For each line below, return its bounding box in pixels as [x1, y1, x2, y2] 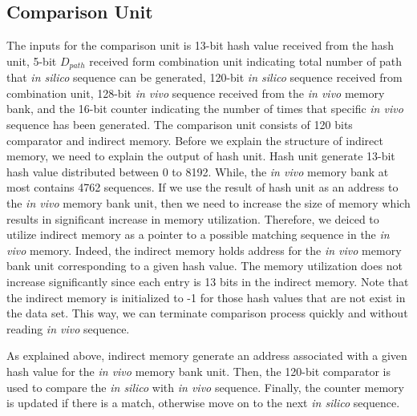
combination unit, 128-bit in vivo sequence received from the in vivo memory [6, 84, 385, 101]
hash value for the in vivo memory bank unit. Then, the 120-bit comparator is [6, 362, 391, 379]
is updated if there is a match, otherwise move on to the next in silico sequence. [6, 394, 400, 411]
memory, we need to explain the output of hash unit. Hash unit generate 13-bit [6, 147, 395, 164]
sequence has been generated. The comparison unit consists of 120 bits [6, 116, 353, 133]
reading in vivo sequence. [6, 320, 130, 337]
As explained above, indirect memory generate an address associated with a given [6, 347, 407, 364]
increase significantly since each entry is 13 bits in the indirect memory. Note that [6, 273, 409, 289]
